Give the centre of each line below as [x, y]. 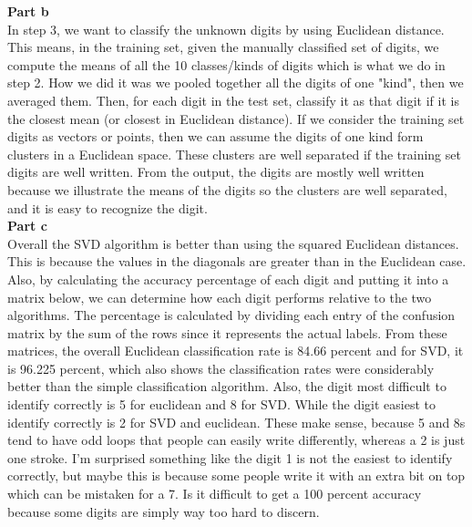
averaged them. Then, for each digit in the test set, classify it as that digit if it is [233, 100]
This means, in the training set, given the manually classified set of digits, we [223, 47]
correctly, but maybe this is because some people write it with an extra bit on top [236, 475]
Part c [27, 226]
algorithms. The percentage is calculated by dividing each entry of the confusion [231, 315]
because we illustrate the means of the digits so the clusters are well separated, [227, 189]
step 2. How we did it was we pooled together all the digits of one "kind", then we [236, 83]
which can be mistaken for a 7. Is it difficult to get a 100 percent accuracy [215, 494]
